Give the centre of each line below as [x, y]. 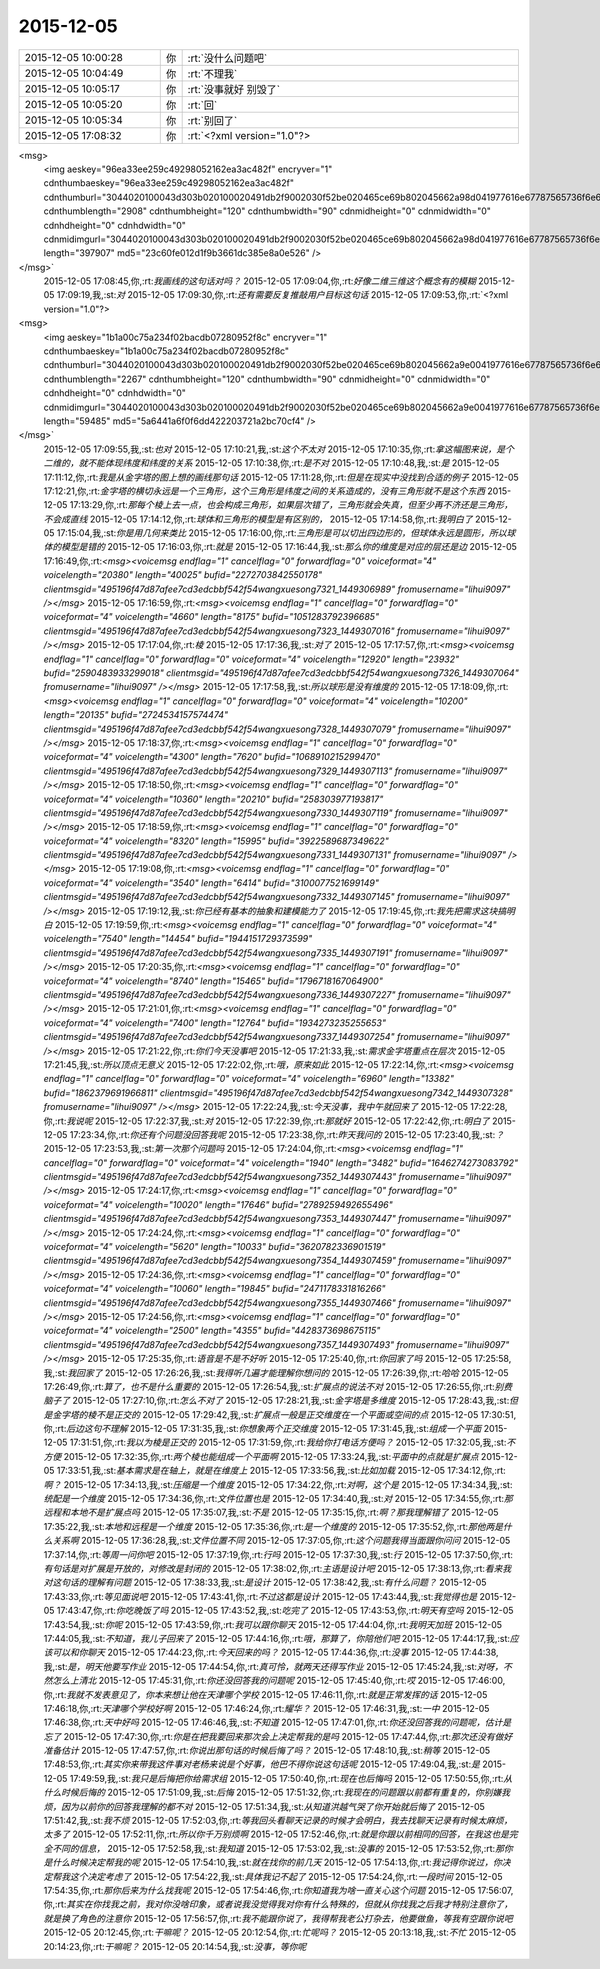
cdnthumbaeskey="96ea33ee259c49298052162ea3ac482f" [169, 183]
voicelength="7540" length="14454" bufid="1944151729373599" [178, 939]
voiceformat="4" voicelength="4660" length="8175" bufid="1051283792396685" [211, 617]
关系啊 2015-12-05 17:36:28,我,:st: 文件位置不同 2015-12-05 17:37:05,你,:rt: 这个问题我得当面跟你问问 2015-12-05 [281, 1541]
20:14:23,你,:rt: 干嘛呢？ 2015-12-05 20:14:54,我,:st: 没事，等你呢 [175, 1946]
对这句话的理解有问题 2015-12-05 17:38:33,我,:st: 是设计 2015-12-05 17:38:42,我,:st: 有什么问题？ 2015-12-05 [265, 1582]
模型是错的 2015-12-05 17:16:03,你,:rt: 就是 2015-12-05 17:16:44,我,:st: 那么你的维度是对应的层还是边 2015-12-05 [288, 547]
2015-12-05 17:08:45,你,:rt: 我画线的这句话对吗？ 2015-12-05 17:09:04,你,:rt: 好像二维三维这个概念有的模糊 [260, 281]
